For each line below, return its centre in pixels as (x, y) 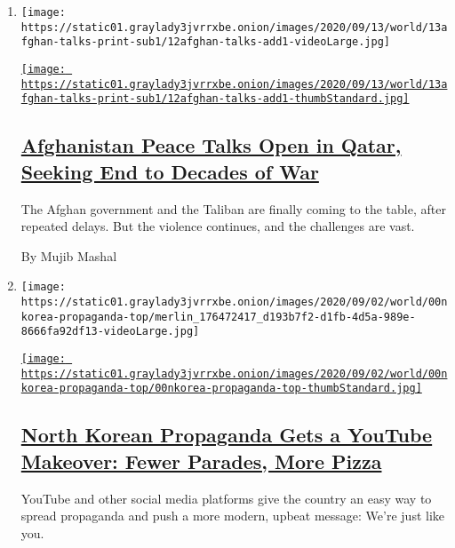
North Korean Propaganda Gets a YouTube (227, 435)
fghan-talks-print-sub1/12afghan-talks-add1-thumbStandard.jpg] (215, 99)
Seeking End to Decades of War (170, 171)
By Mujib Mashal (69, 255)
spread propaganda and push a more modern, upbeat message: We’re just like (233, 516)
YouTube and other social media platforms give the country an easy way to (226, 498)
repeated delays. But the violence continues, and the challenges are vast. (218, 226)
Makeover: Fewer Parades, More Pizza (201, 461)
